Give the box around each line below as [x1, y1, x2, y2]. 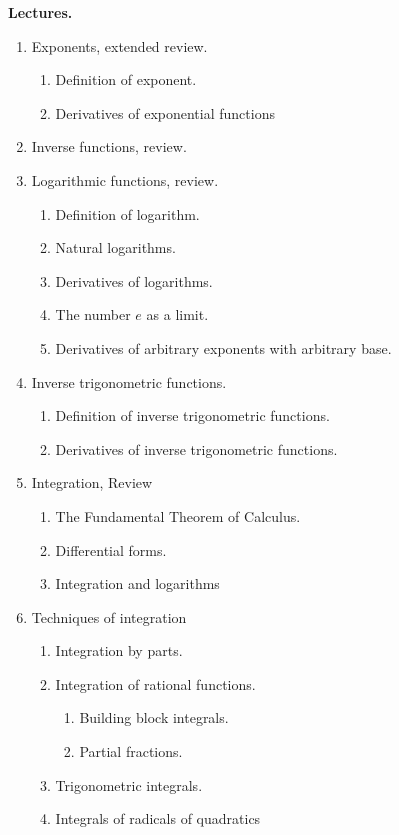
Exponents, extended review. [31, 35, 208, 56]
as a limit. [146, 304, 209, 325]
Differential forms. [55, 539, 167, 560]
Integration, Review [31, 472, 153, 493]
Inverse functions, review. [31, 136, 187, 157]
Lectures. [8, 2, 73, 22]
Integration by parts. [55, 640, 183, 661]
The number [55, 304, 131, 325]
